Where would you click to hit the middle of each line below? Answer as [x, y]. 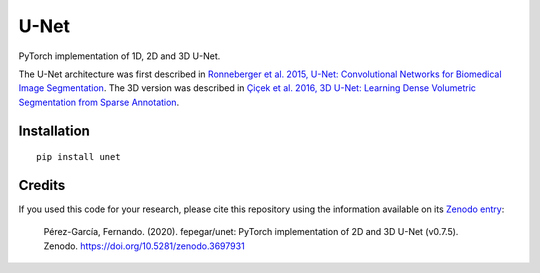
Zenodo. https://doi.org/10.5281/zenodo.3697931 [144, 246]
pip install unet [78, 157]
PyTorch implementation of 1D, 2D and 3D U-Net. [119, 56]
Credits [42, 185]
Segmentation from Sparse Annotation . [99, 102]
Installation [54, 130]
